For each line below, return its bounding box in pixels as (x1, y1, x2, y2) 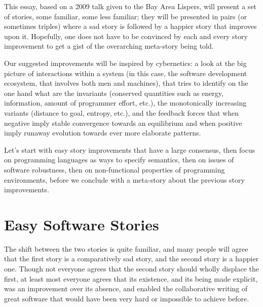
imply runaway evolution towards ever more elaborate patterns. (4, 127, 201, 138)
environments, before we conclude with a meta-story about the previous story (4, 174, 245, 185)
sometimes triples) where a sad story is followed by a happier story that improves (4, 21, 257, 31)
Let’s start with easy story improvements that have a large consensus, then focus (4, 144, 255, 155)
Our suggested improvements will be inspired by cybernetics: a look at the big (4, 57, 247, 68)
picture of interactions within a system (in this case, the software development (4, 67, 247, 78)
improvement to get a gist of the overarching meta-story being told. (4, 41, 214, 51)
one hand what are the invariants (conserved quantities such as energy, (4, 87, 223, 98)
